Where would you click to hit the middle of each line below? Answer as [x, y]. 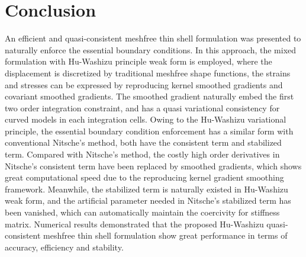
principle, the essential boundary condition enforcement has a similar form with [149, 131]
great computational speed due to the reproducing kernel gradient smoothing [144, 177]
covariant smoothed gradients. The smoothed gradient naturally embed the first [149, 96]
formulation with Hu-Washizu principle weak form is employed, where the [138, 61]
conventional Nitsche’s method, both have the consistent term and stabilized [143, 142]
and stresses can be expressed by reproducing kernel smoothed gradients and [144, 84]
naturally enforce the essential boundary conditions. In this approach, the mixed [151, 49]
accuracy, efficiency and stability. [64, 247]
